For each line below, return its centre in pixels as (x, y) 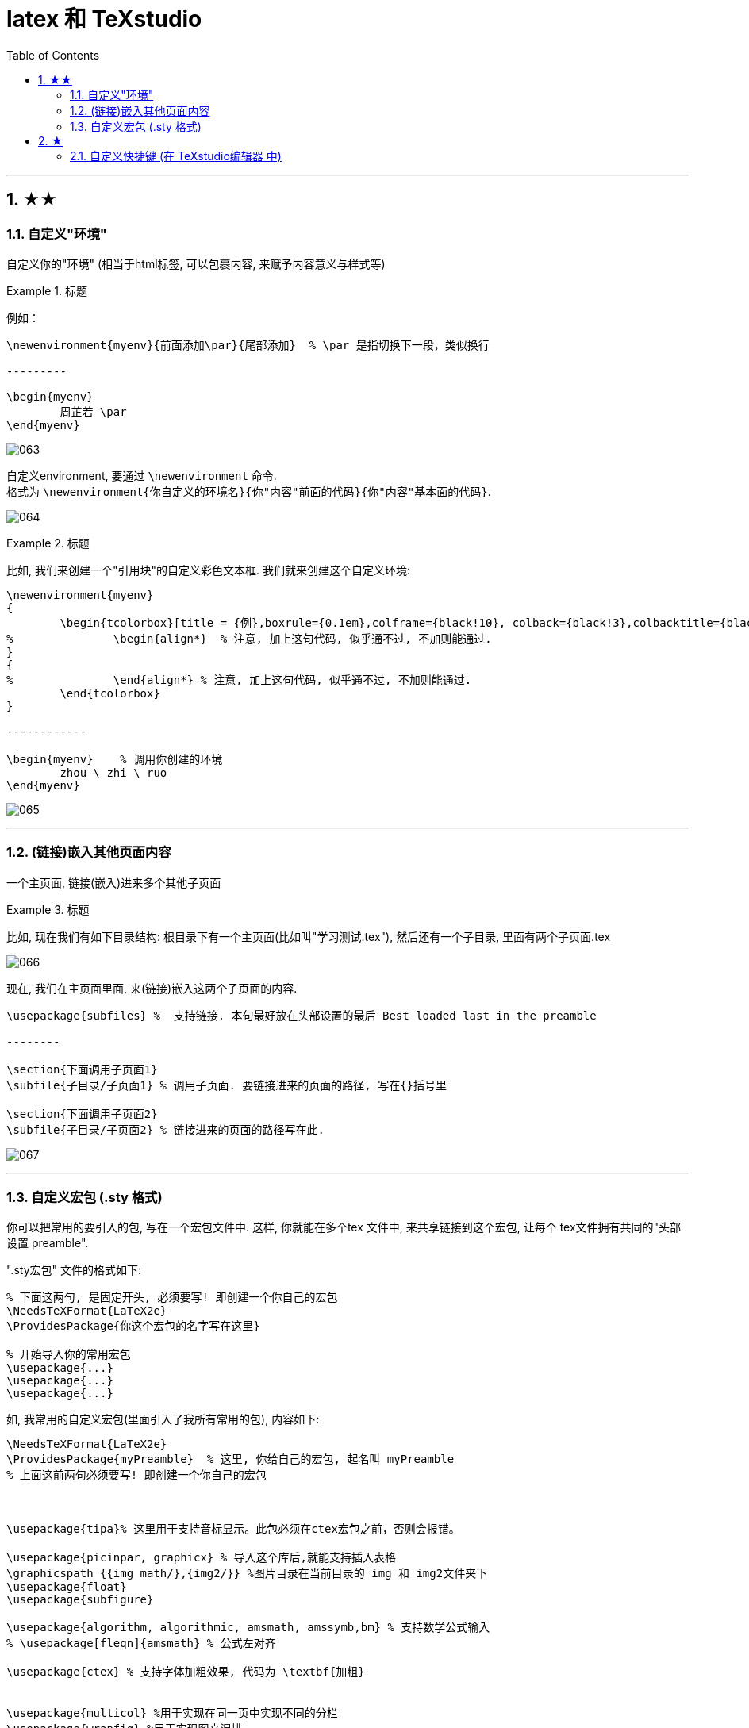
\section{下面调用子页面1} (82, 1069)
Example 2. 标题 (48, 543)
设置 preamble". (48, 1243)
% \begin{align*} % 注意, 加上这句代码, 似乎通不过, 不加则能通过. (249, 638)
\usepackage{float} (67, 1587)
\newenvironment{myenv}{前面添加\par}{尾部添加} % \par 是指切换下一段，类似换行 (248, 345)
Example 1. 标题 (47, 290)
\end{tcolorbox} (110, 693)
